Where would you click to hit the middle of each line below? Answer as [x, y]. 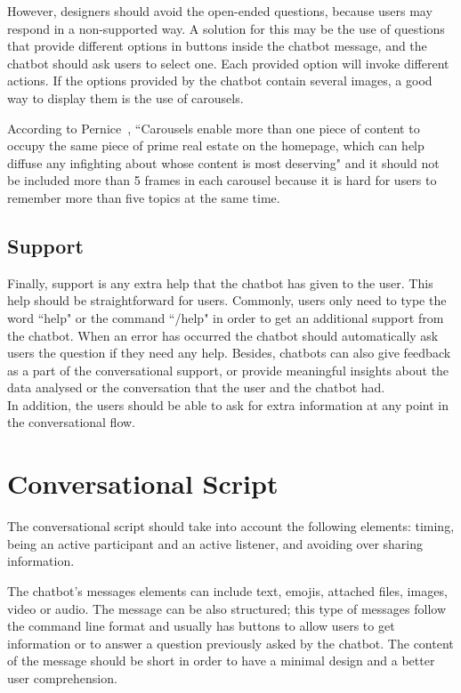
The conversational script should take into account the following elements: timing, [231, 526]
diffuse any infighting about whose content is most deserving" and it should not [223, 162]
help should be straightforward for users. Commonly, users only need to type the [227, 300]
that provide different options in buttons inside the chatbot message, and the [217, 46]
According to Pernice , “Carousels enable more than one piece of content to [214, 128]
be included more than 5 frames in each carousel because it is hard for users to [222, 180]
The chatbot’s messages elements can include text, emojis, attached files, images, [227, 590]
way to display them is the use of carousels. [125, 97]
